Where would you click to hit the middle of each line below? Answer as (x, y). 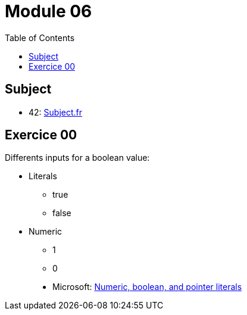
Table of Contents (40, 38)
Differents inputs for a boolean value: (77, 158)
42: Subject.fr (56, 112)
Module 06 (49, 11)
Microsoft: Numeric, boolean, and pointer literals (147, 287)
